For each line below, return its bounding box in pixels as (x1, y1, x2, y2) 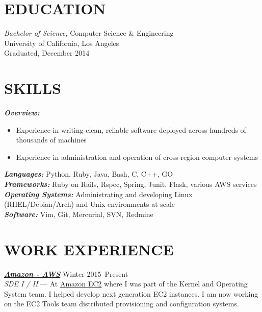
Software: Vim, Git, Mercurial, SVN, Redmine (4, 208, 153, 219)
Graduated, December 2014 (4, 47, 90, 58)
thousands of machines (16, 134, 87, 145)
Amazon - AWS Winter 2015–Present (4, 268, 128, 279)
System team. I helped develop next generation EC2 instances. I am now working (4, 288, 258, 299)
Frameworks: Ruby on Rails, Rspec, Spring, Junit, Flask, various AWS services (4, 179, 257, 189)
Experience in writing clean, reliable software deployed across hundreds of (16, 124, 246, 135)
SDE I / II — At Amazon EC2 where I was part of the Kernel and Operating (4, 278, 248, 289)
